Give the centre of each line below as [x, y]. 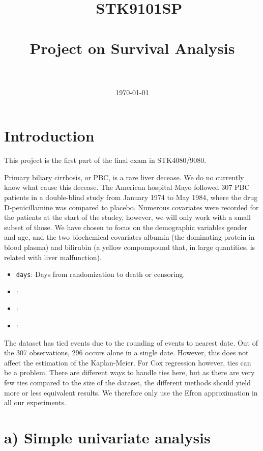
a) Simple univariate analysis [107, 437]
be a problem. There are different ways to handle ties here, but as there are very [129, 372]
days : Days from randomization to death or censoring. [100, 274]
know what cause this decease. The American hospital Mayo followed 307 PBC [127, 187]
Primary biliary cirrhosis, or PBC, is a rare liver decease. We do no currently [124, 177]
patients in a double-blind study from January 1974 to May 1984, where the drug [131, 197]
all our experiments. [35, 402]
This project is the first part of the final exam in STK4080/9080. [105, 160]
